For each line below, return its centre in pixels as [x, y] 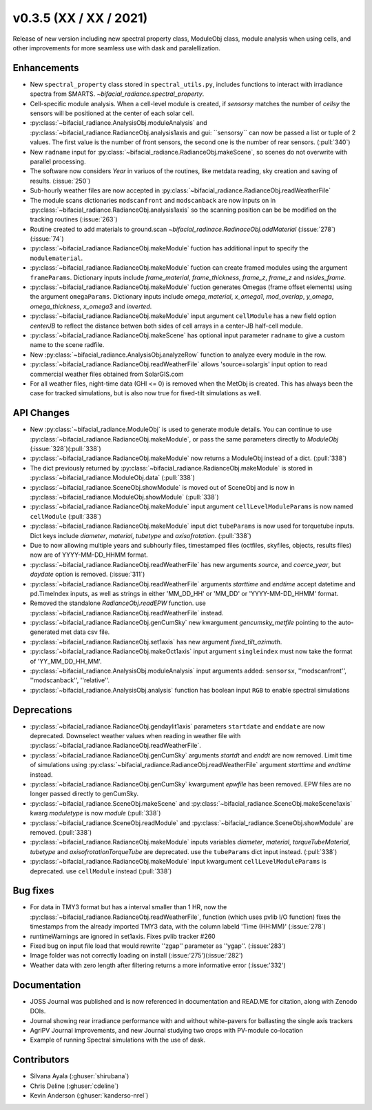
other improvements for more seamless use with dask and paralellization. [116, 48]
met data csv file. [85, 632]
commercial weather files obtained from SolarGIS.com [107, 374]
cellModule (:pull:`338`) [66, 516]
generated [45, 632]
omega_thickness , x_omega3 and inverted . [91, 306]
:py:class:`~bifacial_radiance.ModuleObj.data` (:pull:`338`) [113, 478]
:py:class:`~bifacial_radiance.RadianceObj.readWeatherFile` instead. [127, 613]
